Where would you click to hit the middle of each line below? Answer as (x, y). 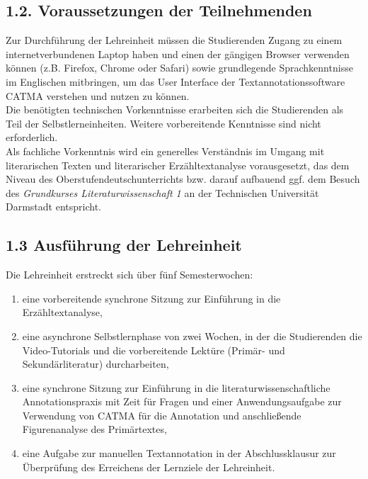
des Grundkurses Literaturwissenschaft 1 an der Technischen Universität (162, 192)
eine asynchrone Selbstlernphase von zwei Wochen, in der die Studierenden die (192, 336)
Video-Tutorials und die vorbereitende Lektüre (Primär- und (154, 350)
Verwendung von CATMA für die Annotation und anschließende (162, 415)
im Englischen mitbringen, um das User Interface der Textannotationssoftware (176, 81)
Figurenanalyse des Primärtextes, (94, 429)
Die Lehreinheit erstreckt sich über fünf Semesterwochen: (130, 275)
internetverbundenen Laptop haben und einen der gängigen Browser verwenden (178, 53)
